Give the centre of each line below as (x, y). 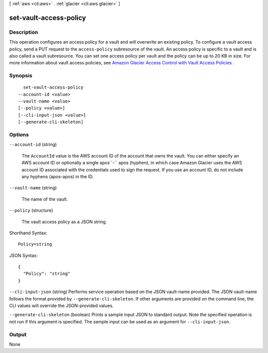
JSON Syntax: (24, 255)
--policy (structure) (31, 210)
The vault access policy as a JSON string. (64, 222)
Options (19, 135)
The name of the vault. (45, 199)
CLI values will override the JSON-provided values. (61, 306)
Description (24, 32)
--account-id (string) (33, 145)
